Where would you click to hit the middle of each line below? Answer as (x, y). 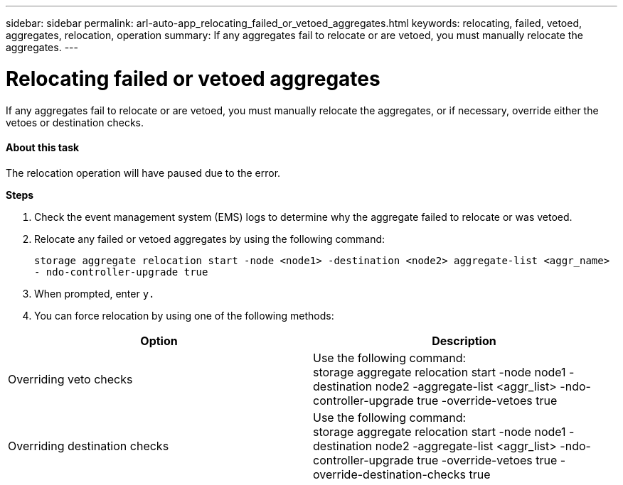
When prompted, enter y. (95, 293)
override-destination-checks (390, 474)
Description (464, 340)
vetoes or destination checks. (75, 122)
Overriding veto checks (70, 379)
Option (159, 340)
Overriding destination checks (89, 446)
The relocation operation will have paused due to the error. (143, 173)
